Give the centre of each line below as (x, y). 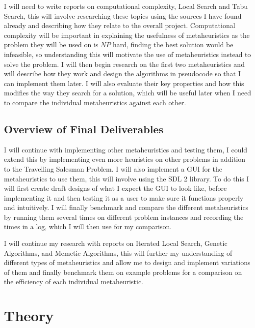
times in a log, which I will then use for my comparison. (88, 226)
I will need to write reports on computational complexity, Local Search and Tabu (126, 6)
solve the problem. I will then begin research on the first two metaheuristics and (124, 64)
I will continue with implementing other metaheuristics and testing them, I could (126, 149)
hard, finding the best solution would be (173, 45)
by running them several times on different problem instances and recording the (124, 217)
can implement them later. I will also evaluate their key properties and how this (124, 83)
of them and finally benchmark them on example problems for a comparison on (123, 272)
